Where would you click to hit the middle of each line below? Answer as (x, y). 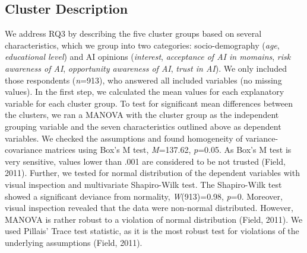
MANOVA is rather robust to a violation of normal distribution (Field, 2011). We (154, 219)
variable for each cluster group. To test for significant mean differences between (149, 103)
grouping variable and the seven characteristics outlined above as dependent (143, 126)
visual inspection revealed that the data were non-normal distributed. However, (149, 208)
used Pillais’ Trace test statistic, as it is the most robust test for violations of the (152, 231)
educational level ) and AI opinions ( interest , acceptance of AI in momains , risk (148, 57)
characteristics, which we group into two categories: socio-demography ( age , (142, 45)
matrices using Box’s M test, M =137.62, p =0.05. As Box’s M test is (168, 150)
